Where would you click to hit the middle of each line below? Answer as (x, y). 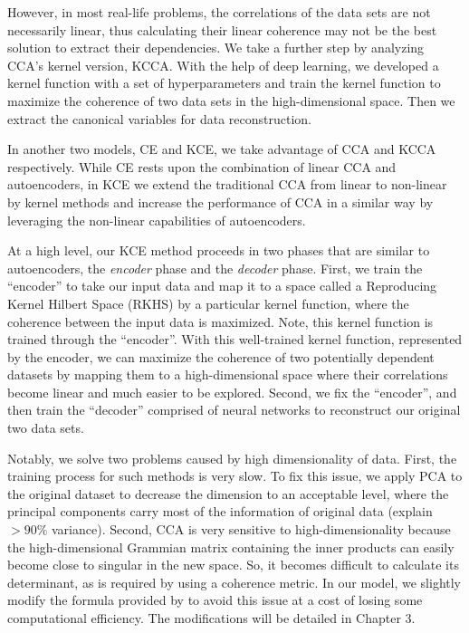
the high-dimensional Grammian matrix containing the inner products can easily (231, 547)
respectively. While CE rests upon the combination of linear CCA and (202, 166)
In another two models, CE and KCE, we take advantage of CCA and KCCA (222, 149)
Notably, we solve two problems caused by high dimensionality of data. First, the (232, 458)
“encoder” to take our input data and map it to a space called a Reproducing (222, 286)
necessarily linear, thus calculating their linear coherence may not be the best (222, 29)
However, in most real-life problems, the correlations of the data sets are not (219, 12)
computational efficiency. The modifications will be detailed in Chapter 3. (211, 618)
